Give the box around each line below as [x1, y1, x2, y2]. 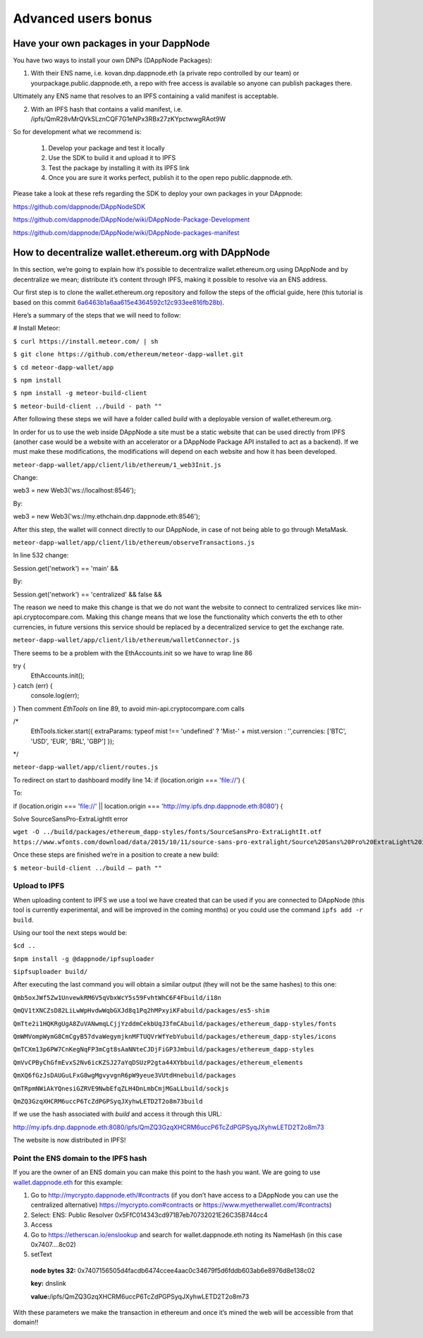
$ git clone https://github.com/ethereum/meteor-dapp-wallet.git [13, 350, 244, 358]
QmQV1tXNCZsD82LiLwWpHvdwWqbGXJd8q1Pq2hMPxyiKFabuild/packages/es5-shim [13, 1006, 270, 1015]
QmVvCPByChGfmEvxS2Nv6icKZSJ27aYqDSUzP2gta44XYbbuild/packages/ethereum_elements [13, 1059, 303, 1066]
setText [30, 1250, 52, 1259]
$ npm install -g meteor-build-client [13, 389, 147, 397]
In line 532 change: [13, 551, 69, 560]
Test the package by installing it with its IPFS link [48, 163, 190, 172]
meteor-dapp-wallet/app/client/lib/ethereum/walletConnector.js [13, 636, 240, 644]
